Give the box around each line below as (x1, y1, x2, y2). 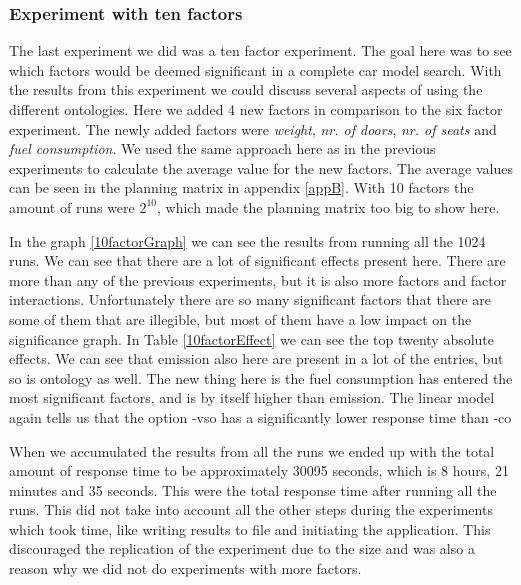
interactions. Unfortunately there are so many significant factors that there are (9, 289, 492, 310)
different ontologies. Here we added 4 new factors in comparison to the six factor (9, 99, 503, 119)
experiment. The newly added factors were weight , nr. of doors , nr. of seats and (9, 118, 497, 139)
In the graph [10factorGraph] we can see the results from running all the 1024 (9, 230, 486, 251)
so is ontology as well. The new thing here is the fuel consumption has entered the (9, 367, 513, 388)
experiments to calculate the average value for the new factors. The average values (9, 157, 513, 178)
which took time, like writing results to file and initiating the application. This (9, 518, 491, 539)
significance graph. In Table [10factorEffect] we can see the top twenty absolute (9, 328, 495, 349)
